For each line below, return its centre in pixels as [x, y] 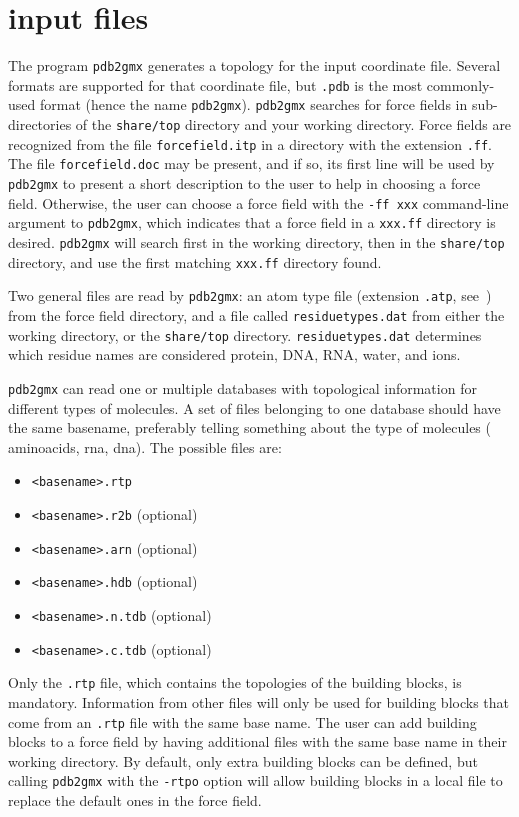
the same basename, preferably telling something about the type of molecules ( [249, 427]
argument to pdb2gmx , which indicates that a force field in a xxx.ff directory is [252, 222]
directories [40, 124]
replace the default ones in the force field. [135, 800]
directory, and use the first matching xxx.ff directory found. [195, 261]
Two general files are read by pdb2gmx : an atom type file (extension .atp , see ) [250, 295]
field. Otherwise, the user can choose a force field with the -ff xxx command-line [258, 202]
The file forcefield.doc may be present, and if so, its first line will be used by [251, 163]
